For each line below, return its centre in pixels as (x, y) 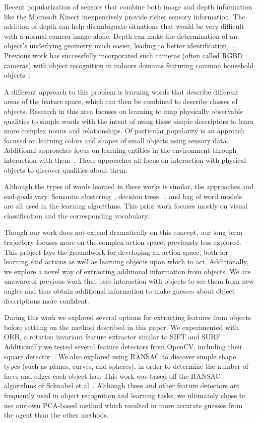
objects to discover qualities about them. (66, 169)
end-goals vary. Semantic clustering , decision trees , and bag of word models (123, 196)
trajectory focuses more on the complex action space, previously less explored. (123, 242)
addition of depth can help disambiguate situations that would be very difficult (124, 26)
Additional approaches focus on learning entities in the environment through (120, 150)
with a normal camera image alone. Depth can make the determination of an (121, 36)
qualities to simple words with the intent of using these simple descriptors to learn (129, 121)
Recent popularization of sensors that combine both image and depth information (128, 6)
